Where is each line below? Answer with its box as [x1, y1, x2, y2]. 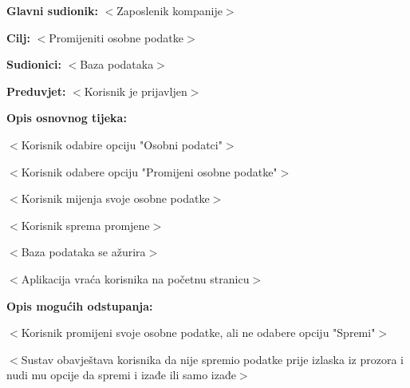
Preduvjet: [6, 82, 66, 99]
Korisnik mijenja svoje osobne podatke [21, 190, 210, 207]
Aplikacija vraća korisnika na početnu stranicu [21, 270, 250, 287]
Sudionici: [6, 56, 61, 73]
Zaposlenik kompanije [116, 2, 223, 18]
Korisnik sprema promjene [21, 216, 150, 233]
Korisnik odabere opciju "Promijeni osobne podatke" [21, 163, 278, 180]
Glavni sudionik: [6, 2, 98, 18]
